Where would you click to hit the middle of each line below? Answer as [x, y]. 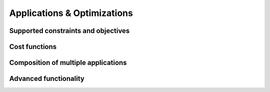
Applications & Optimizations [71, 13]
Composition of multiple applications [68, 63]
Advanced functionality [47, 79]
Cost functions [33, 47]
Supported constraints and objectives [69, 31]
